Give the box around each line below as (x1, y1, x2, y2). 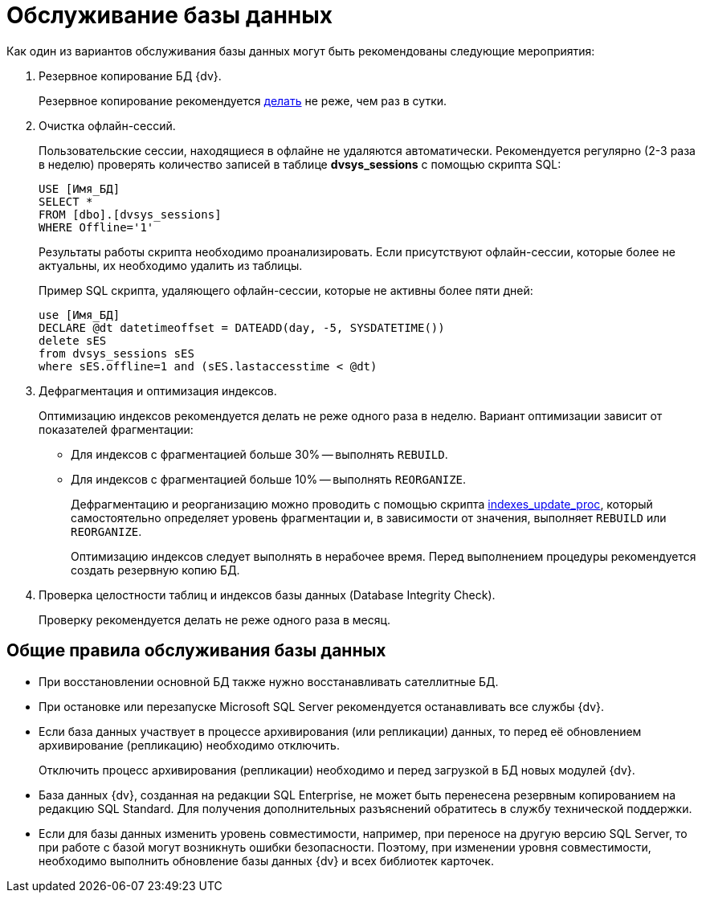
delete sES (39, 333, 107, 347)
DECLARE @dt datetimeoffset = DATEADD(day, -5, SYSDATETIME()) (39, 321, 445, 334)
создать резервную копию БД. (71, 562, 240, 577)
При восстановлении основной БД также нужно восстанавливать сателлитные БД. (39, 674, 499, 689)
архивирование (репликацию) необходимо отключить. (39, 738, 340, 752)
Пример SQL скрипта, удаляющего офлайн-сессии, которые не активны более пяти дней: (39, 283, 533, 297)
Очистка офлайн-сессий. (39, 118, 176, 133)
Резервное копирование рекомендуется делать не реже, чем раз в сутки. (39, 93, 447, 108)
